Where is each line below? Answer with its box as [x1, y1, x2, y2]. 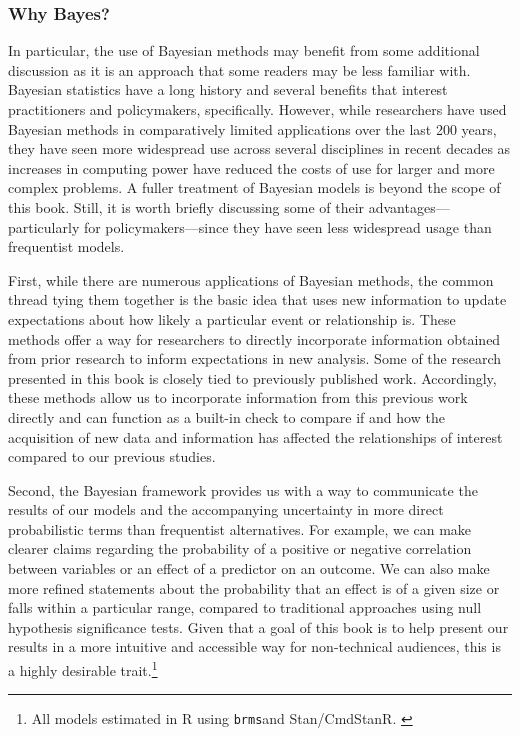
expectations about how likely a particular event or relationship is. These [8, 308, 456, 329]
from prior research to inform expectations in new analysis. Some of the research [8, 348, 502, 369]
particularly [8, 216, 80, 237]
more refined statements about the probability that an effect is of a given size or [8, 577, 500, 598]
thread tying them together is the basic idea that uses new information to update [8, 289, 507, 310]
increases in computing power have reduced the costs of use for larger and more [8, 157, 495, 178]
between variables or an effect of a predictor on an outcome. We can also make [8, 558, 490, 579]
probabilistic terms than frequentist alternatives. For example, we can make [8, 518, 472, 539]
